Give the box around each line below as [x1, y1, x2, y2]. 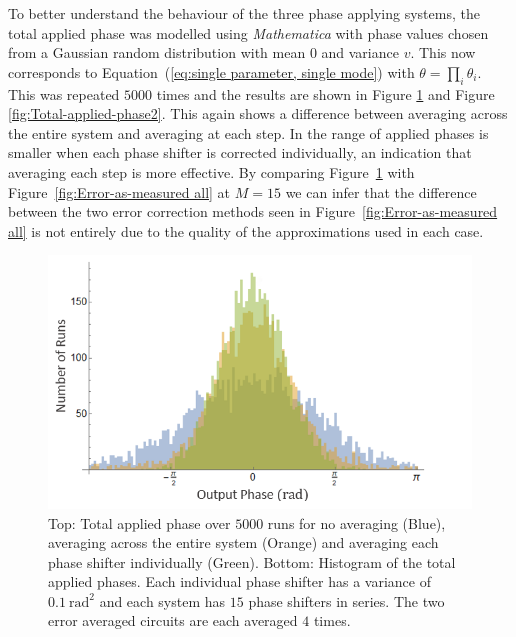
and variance [321, 42, 399, 63]
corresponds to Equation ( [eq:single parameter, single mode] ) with [8, 61, 415, 82]
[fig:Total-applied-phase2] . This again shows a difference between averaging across [8, 103, 508, 124]
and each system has [99, 590, 226, 611]
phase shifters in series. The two [248, 590, 445, 611]
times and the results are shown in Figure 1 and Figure [156, 83, 495, 104]
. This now [410, 42, 476, 63]
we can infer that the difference [285, 181, 477, 202]
